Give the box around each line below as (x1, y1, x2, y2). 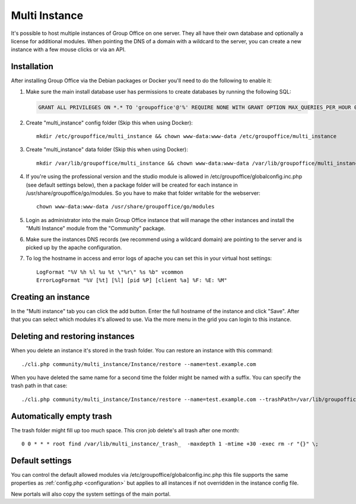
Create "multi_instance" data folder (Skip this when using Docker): (26, 146, 188, 153)
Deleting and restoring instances (11, 332, 135, 342)
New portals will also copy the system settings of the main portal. (11, 490, 171, 497)
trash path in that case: (11, 382, 68, 389)
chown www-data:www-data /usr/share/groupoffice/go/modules (36, 203, 215, 210)
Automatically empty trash (11, 411, 112, 421)
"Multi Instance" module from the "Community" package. (26, 225, 166, 232)
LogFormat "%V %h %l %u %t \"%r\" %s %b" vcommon (36, 268, 184, 275)
